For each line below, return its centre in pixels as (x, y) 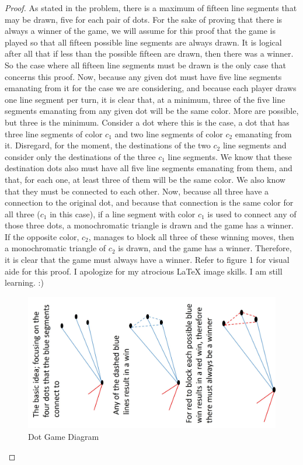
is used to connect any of (252, 214)
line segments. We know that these (230, 156)
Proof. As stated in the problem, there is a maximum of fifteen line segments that (151, 8)
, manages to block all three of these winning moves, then (191, 236)
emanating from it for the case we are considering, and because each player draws (151, 88)
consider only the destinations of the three (80, 156)
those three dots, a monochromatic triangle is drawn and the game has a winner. (149, 225)
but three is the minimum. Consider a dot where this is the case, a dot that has (147, 122)
